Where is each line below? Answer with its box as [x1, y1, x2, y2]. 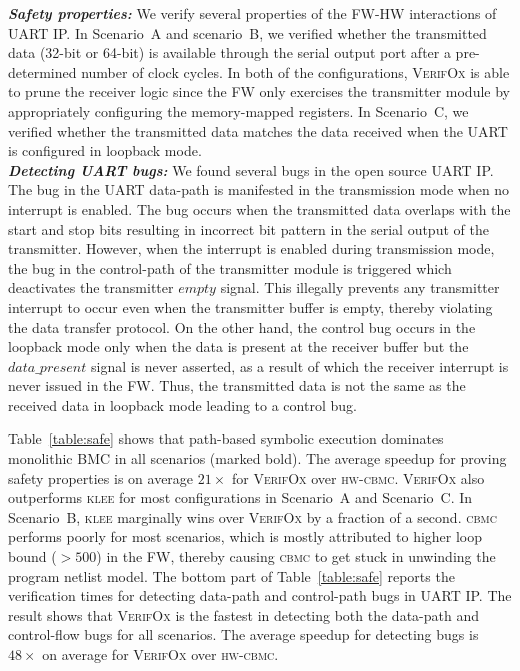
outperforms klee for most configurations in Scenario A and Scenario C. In [8, 487, 473, 508]
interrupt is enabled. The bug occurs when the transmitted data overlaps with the [8, 198, 511, 219]
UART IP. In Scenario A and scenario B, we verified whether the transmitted [8, 22, 487, 43]
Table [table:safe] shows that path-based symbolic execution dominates [8, 428, 444, 449]
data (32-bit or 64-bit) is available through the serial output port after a [8, 42, 451, 63]
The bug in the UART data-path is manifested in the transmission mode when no [8, 179, 510, 200]
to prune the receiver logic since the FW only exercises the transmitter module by [8, 81, 510, 102]
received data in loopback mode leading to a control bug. [8, 394, 357, 415]
